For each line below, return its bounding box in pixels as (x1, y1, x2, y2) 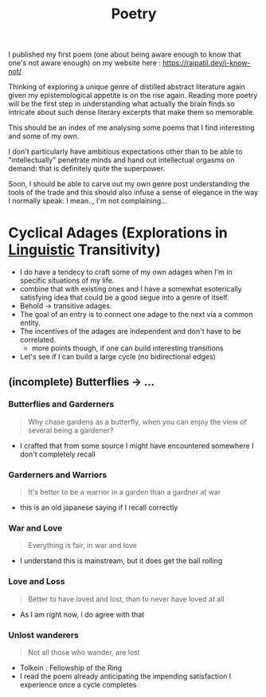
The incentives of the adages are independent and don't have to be (19, 327, 241, 336)
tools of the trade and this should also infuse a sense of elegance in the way (8, 188, 259, 198)
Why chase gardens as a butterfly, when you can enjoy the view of (27, 417, 247, 426)
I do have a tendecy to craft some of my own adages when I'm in (19, 268, 233, 277)
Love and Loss (8, 576, 65, 587)
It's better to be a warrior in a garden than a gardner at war (27, 488, 221, 497)
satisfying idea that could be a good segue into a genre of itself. (19, 292, 229, 303)
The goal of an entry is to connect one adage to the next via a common (19, 310, 253, 319)
